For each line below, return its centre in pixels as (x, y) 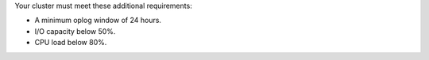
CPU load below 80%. (71, 43)
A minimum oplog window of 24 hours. (98, 21)
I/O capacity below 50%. (75, 31)
